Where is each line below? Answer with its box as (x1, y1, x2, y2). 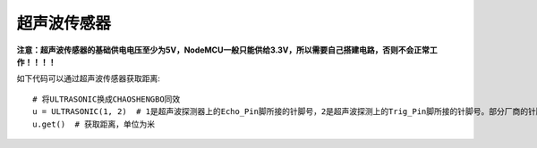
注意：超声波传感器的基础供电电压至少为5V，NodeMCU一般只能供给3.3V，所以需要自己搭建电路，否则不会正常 (16, 45, 430, 55)
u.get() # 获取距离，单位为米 (32, 119, 156, 129)
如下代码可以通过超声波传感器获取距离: (16, 73, 161, 84)
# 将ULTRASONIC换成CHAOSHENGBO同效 (32, 94, 181, 104)
